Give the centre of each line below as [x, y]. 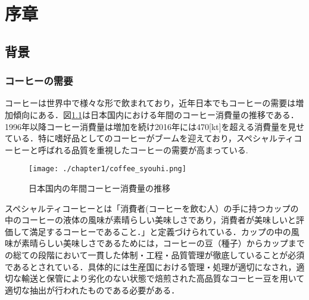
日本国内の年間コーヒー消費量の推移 [99, 188]
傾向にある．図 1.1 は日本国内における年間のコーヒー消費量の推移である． [156, 114]
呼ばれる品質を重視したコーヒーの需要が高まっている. [143, 149]
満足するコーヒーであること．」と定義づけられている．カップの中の [160, 231]
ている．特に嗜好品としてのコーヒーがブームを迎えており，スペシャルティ [149, 138]
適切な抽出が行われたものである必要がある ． [92, 290]
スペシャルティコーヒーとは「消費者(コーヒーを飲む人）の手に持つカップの [152, 208]
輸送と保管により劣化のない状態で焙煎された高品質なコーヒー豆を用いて [163, 278]
